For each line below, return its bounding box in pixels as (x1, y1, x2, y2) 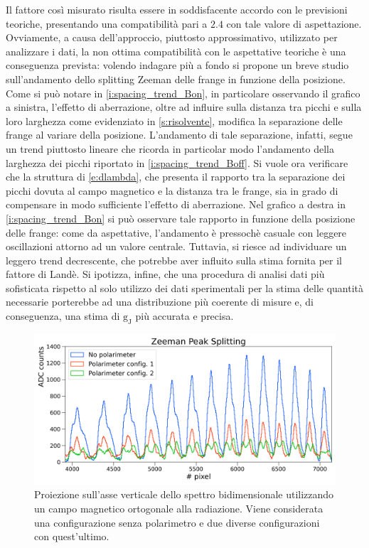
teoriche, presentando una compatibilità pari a (6, 16, 208, 31)
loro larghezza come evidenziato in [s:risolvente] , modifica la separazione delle (6, 113, 343, 128)
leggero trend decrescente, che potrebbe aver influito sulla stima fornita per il (6, 252, 343, 267)
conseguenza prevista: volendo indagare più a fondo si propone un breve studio (6, 58, 349, 72)
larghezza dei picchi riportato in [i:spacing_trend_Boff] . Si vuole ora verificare (6, 155, 348, 170)
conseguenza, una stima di (6, 308, 120, 323)
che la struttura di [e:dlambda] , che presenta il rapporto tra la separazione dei (6, 169, 346, 184)
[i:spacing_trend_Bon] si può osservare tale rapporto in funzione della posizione (6, 210, 355, 225)
